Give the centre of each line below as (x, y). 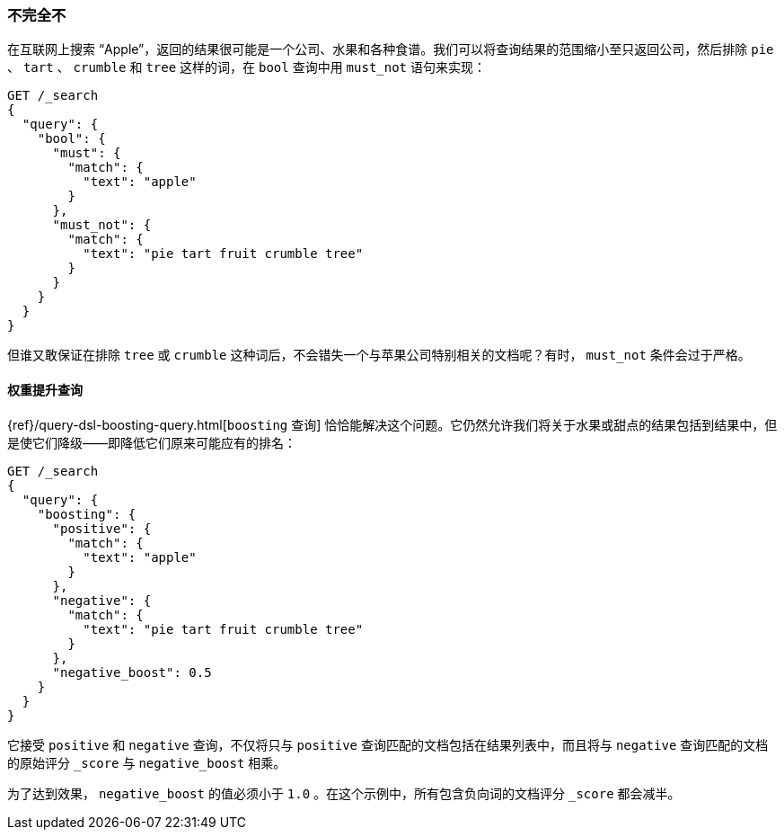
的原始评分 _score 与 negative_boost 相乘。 (147, 762)
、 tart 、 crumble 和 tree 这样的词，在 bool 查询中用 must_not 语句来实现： (247, 67)
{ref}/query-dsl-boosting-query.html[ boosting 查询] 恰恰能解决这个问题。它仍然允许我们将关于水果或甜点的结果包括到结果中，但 (392, 424)
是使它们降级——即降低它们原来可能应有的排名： (152, 442)
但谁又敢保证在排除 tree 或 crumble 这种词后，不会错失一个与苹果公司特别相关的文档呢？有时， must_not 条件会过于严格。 (379, 355)
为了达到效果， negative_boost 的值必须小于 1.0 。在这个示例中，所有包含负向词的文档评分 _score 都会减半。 (344, 793)
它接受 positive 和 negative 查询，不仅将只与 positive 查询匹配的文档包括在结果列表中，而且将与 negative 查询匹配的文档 (388, 744)
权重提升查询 (45, 389)
